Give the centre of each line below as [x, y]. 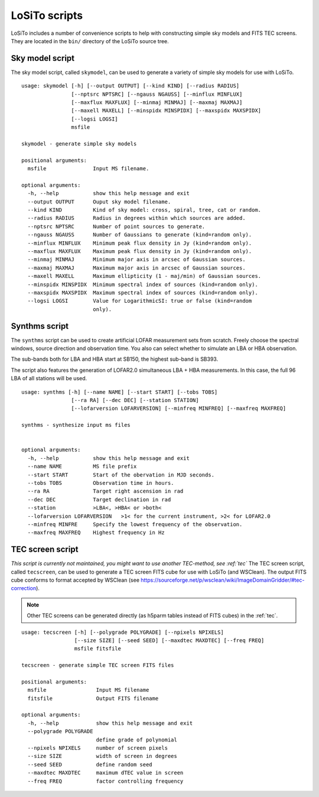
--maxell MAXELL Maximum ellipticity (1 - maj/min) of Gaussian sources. [144, 276]
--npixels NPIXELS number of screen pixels [98, 748]
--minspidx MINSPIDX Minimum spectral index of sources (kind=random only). [143, 284]
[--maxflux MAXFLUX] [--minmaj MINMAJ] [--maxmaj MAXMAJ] [157, 103]
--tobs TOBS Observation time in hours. [101, 483]
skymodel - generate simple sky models [79, 144]
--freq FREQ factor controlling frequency [105, 781]
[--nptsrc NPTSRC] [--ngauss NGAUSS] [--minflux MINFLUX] [157, 94]
